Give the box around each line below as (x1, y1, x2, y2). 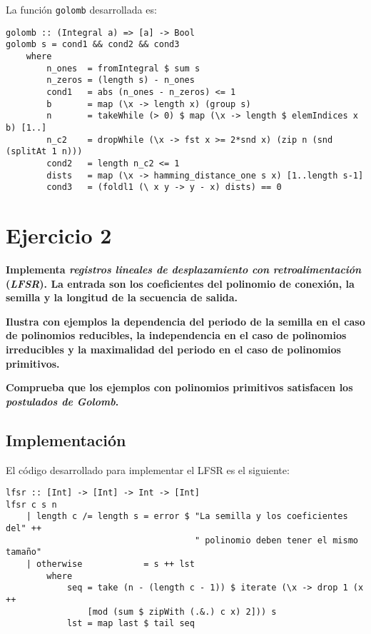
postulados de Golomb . (6, 393, 119, 408)
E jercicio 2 (6, 221, 112, 250)
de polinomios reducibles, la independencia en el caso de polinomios (6, 328, 347, 343)
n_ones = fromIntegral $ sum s (46, 63, 200, 74)
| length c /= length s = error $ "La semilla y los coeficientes (26, 511, 348, 522)
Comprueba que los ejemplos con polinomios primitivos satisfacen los (6, 380, 353, 395)
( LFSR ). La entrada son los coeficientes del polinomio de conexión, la (6, 276, 355, 291)
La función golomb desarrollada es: (6, 2, 157, 16)
